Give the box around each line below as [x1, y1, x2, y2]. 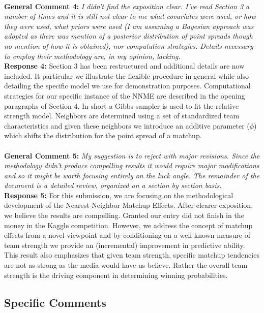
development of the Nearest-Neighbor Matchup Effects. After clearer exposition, [4, 200, 253, 210]
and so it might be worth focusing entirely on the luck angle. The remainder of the [4, 170, 260, 180]
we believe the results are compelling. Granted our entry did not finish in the [4, 210, 244, 221]
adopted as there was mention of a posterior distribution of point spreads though [4, 30, 253, 41]
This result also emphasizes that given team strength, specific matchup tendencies [4, 249, 259, 260]
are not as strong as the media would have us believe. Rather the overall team [4, 260, 248, 270]
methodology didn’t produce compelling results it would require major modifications [4, 160, 259, 171]
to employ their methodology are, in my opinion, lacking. [4, 50, 181, 61]
